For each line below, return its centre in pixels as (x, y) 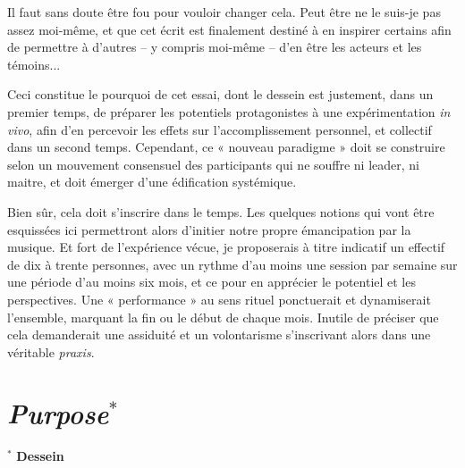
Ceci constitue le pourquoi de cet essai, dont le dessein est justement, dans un (220, 94)
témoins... (34, 64)
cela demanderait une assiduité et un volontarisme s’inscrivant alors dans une (219, 334)
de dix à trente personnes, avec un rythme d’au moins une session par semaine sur (232, 264)
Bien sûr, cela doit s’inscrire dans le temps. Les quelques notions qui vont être (221, 211)
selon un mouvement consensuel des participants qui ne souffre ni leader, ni (214, 164)
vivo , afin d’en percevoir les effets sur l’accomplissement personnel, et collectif (220, 129)
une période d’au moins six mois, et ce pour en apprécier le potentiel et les (211, 282)
